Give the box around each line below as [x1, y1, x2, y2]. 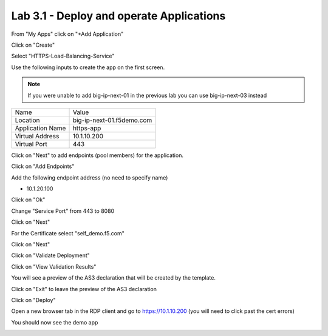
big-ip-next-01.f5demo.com [72, 116, 152, 124]
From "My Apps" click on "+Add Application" [11, 30, 124, 38]
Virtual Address [15, 132, 60, 140]
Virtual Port [15, 139, 48, 148]
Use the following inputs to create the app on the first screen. [11, 64, 165, 71]
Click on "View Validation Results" [11, 263, 97, 270]
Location [15, 116, 40, 124]
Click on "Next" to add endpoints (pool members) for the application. [11, 152, 183, 159]
